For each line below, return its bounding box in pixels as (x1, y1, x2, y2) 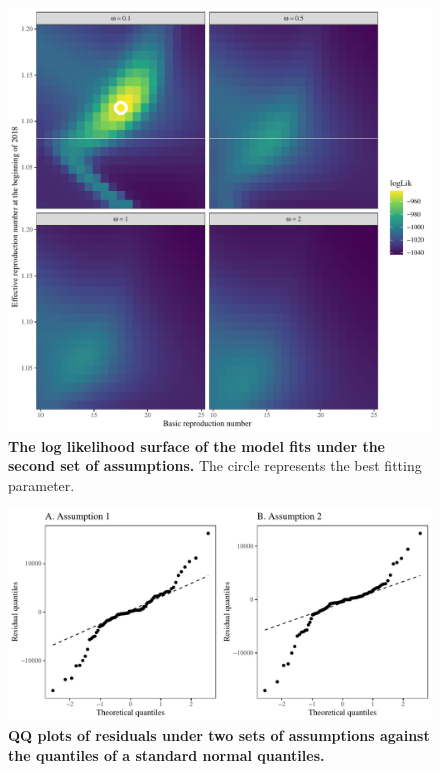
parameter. (8, 474, 75, 495)
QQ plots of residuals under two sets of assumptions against (8, 724, 430, 745)
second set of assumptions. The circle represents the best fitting (8, 455, 422, 476)
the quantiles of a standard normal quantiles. (8, 744, 325, 765)
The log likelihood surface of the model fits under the (8, 435, 385, 456)
